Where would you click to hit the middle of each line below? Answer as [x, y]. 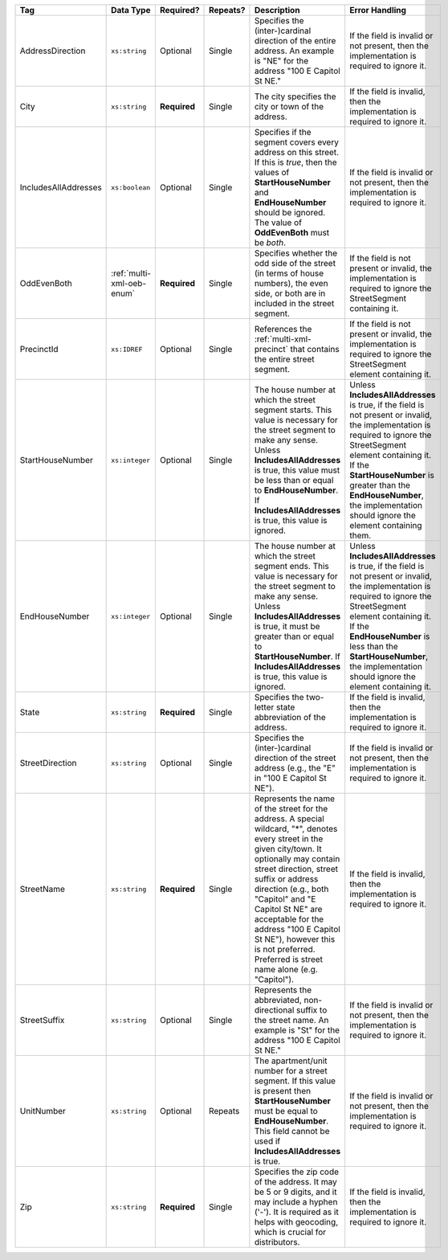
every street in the [289, 839]
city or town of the [289, 106]
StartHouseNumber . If [297, 657]
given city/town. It [288, 849]
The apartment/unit [291, 1061]
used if [267, 1141]
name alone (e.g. [286, 970]
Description [277, 10]
